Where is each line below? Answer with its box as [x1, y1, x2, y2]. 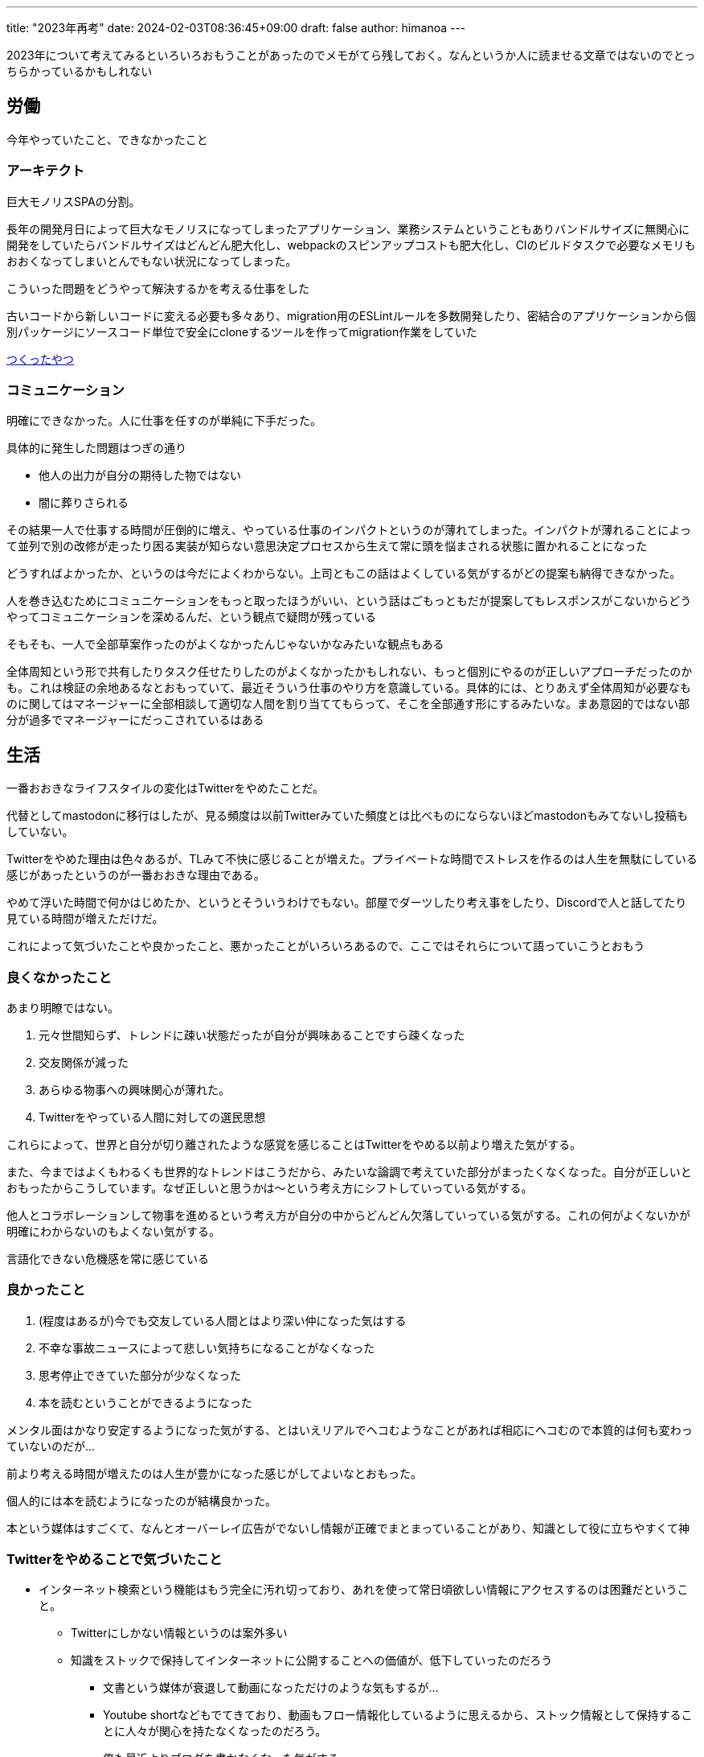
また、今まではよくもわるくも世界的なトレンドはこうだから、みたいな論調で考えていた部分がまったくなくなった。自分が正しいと [6, 1164, 692, 1179]
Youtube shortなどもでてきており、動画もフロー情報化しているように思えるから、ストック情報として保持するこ [103, 1708, 693, 1722]
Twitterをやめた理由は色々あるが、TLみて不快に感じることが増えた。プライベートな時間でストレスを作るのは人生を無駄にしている [6, 852, 698, 866]
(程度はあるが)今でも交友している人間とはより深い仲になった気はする [39, 1313, 407, 1327]
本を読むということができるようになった [39, 1395, 252, 1409]
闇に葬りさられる [39, 496, 129, 510]
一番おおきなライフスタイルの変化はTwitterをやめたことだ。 [6, 781, 325, 796]
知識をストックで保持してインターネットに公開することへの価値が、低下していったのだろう [71, 1653, 553, 1668]
